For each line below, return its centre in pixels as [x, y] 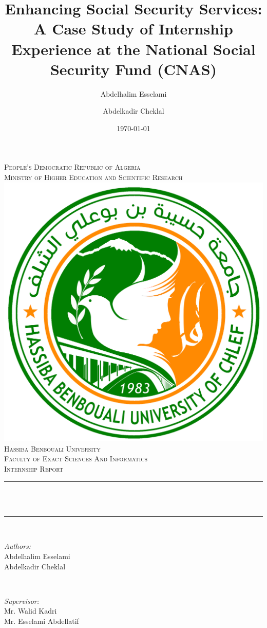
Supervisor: [22, 600]
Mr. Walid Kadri [31, 611]
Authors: [18, 546]
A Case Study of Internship [133, 29]
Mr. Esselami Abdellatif [42, 621]
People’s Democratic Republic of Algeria [72, 167]
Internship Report [34, 468]
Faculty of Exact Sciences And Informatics [76, 459]
